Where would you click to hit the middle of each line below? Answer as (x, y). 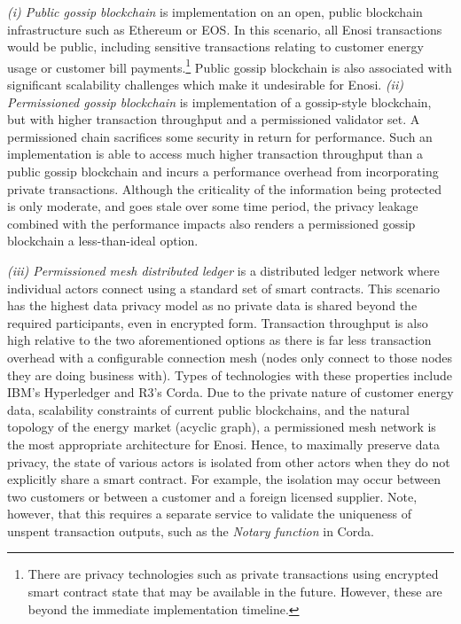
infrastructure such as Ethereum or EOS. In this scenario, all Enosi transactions (225, 29)
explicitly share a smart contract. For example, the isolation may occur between (224, 479)
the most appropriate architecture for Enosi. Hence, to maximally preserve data (223, 444)
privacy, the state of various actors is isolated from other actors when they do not (229, 461)
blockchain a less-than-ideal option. (103, 241)
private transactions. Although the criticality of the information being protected (225, 188)
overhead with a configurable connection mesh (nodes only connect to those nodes (230, 357)
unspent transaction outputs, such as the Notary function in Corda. (191, 530)
